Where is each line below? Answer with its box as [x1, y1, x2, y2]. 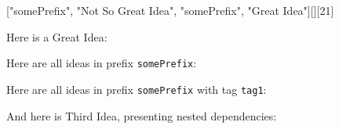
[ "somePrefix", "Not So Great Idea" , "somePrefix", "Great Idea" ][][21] [6, 2, 334, 18]
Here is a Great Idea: [6, 28, 108, 45]
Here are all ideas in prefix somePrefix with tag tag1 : [6, 81, 267, 97]
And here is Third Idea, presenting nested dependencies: [6, 107, 277, 124]
